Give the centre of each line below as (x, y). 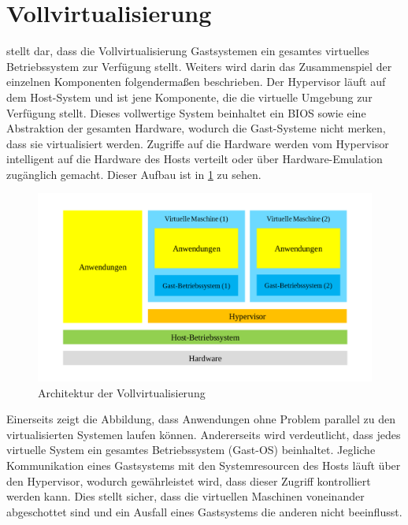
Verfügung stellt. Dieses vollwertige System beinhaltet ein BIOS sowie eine (186, 112)
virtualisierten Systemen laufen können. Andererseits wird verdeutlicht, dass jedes (204, 434)
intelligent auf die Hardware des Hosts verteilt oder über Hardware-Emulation (195, 159)
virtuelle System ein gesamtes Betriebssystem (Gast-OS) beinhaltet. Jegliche (191, 450)
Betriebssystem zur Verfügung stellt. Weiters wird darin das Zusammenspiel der (199, 66)
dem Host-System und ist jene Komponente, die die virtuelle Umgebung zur (189, 97)
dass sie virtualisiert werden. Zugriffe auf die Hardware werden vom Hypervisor (198, 143)
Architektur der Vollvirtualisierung (122, 392)
